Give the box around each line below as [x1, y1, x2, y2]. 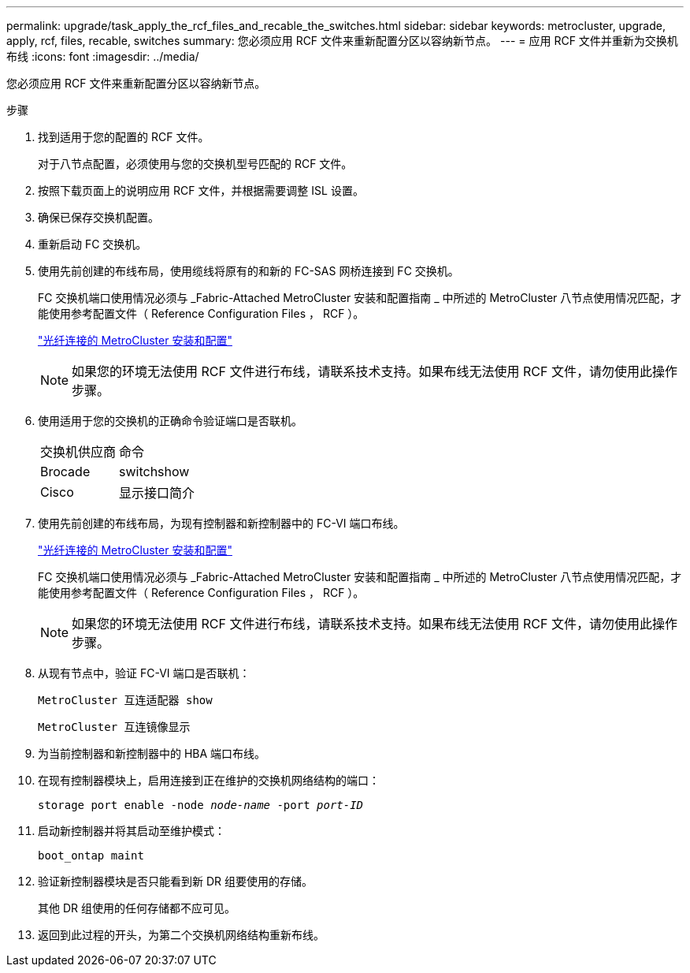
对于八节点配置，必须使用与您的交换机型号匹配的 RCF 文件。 [38, 157, 353, 170]
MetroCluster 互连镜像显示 [38, 721, 191, 733]
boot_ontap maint [38, 849, 144, 862]
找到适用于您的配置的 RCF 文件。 [38, 130, 210, 144]
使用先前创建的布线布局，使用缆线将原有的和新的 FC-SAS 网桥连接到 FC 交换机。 [38, 264, 459, 278]
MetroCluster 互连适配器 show [38, 694, 213, 706]
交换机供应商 [40, 444, 117, 460]
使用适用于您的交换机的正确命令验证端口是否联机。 [38, 414, 302, 427]
